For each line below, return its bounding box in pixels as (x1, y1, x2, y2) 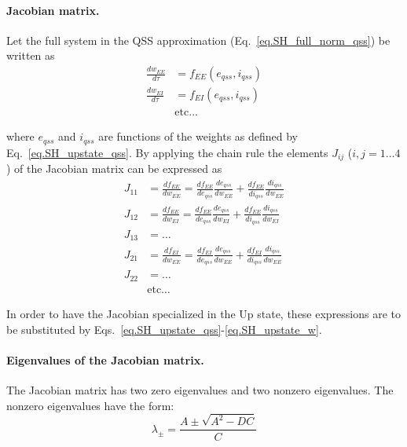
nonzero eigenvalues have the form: (6, 397, 174, 413)
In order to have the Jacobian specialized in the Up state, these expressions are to (6, 305, 401, 321)
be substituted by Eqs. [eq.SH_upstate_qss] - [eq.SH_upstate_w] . (6, 321, 322, 337)
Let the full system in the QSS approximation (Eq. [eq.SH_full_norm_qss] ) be (6, 31, 390, 48)
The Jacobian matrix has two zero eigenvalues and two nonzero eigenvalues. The (6, 381, 394, 398)
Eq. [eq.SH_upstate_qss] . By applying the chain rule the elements (6, 144, 328, 160)
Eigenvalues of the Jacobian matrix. (6, 351, 204, 368)
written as (6, 47, 55, 64)
